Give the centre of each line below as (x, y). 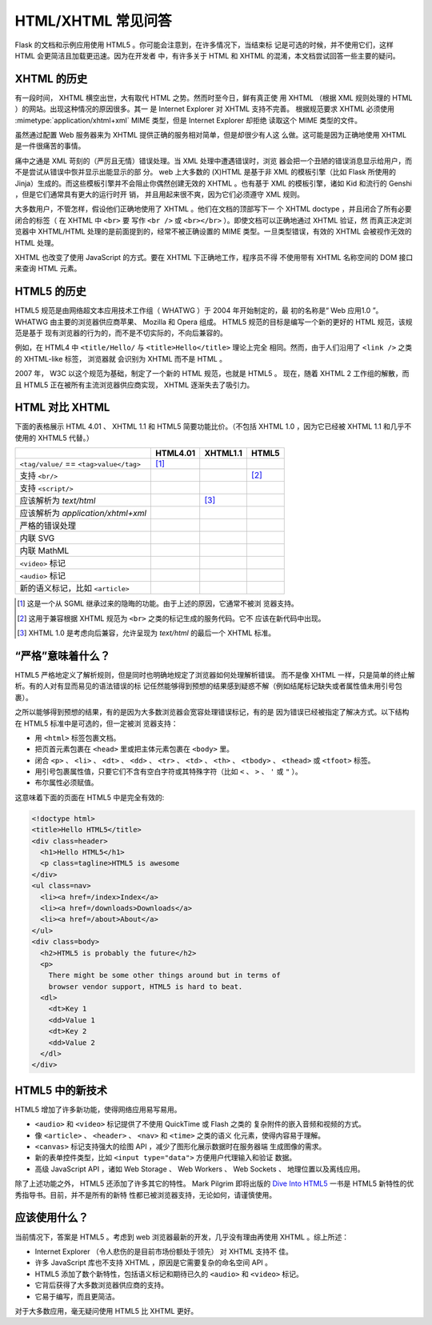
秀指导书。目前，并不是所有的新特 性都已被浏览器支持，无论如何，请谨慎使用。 (145, 1195)
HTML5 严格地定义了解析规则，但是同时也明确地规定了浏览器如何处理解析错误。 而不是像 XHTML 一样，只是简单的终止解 (215, 675)
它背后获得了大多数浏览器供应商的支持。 (101, 1285)
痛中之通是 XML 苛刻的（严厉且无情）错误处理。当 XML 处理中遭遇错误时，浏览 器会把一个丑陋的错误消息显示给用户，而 (213, 161)
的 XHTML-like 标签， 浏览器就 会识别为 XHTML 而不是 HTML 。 (121, 358)
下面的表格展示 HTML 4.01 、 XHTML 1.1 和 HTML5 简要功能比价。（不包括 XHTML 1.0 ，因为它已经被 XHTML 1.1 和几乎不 (213, 426)
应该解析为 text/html (58, 501)
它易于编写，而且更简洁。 (77, 1296)
